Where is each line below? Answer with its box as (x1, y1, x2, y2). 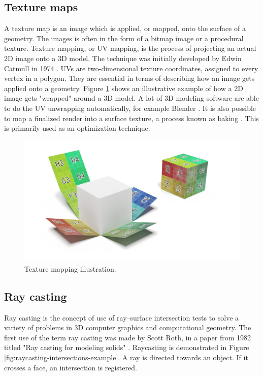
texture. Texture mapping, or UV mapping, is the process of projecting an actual (4, 43, 256, 53)
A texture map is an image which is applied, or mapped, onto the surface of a (4, 23, 246, 34)
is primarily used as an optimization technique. (4, 123, 150, 133)
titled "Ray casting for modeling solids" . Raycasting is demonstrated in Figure (4, 342, 249, 353)
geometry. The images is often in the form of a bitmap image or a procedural (4, 33, 244, 43)
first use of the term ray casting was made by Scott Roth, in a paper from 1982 (4, 332, 251, 342)
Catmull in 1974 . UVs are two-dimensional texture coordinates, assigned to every (4, 63, 258, 73)
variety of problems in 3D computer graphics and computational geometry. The (4, 322, 251, 333)
